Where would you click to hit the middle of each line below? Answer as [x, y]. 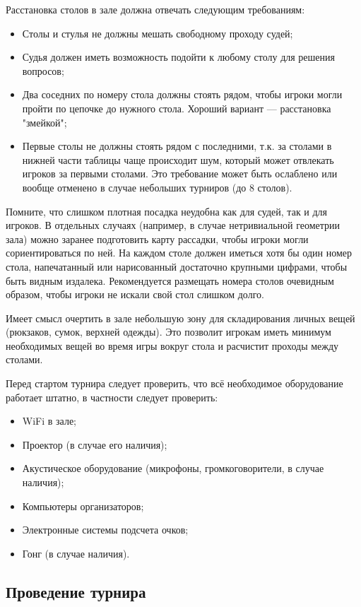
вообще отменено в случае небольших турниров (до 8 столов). [157, 187]
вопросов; [43, 70]
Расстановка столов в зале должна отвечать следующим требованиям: [155, 9]
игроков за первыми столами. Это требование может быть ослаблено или [180, 173]
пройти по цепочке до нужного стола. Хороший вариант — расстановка [177, 108]
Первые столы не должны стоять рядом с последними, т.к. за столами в [177, 146]
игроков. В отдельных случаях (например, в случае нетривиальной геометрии [173, 225]
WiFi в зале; [49, 421]
